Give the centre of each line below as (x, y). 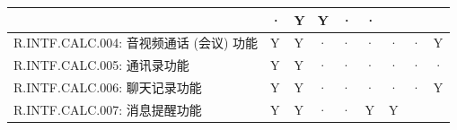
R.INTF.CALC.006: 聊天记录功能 (108, 87)
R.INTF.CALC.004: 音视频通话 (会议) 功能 (136, 43)
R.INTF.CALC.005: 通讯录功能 (101, 65)
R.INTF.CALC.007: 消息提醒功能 (108, 109)
